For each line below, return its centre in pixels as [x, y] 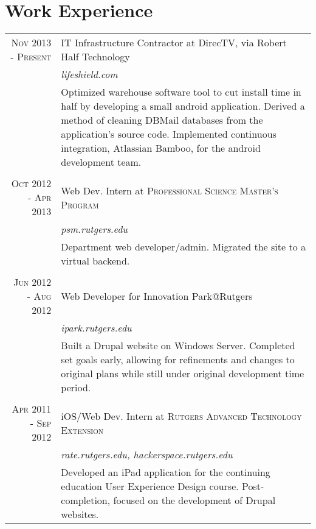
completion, [86, 500]
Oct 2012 [31, 183]
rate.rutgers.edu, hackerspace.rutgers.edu [147, 455]
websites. [80, 514]
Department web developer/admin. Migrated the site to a [183, 247]
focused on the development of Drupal [194, 500]
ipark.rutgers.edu [96, 328]
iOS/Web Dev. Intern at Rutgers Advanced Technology [181, 416]
